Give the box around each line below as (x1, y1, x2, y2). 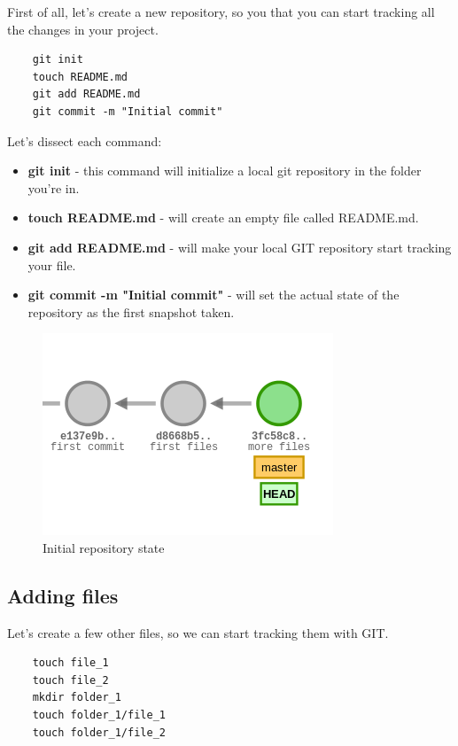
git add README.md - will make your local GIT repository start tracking (27, 237, 452, 256)
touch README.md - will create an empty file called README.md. (27, 208, 419, 227)
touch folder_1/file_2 (32, 726, 166, 739)
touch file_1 (32, 657, 109, 670)
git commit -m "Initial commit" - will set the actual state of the (27, 285, 400, 304)
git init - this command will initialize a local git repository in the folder (27, 161, 422, 180)
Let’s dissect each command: (7, 131, 162, 150)
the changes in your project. (7, 19, 159, 38)
